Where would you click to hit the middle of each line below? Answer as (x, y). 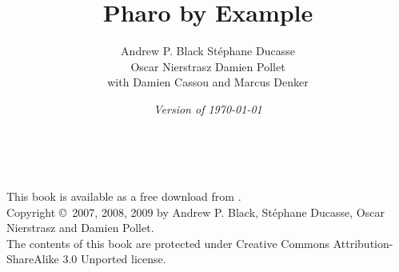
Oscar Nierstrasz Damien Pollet (208, 66)
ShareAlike (33, 259)
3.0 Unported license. (114, 259)
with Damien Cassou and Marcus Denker (208, 82)
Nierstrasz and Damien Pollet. (80, 228)
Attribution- (363, 243)
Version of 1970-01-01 (208, 108)
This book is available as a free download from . (124, 196)
